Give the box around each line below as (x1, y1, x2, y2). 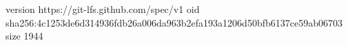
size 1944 (6, 29, 43, 43)
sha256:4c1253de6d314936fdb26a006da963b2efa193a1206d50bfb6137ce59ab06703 (6, 15, 342, 29)
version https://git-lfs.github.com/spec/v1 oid (6, 2, 200, 16)
